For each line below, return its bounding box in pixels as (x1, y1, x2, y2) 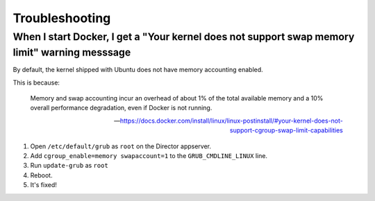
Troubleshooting (12, 10, 111, 26)
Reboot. (30, 171, 53, 180)
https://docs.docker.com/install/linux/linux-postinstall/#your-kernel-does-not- (119, 116, 343, 125)
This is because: (12, 78, 60, 87)
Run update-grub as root (30, 161, 109, 170)
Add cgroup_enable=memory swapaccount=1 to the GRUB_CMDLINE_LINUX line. (30, 151, 267, 159)
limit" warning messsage (12, 46, 131, 59)
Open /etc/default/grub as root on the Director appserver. (30, 142, 212, 150)
